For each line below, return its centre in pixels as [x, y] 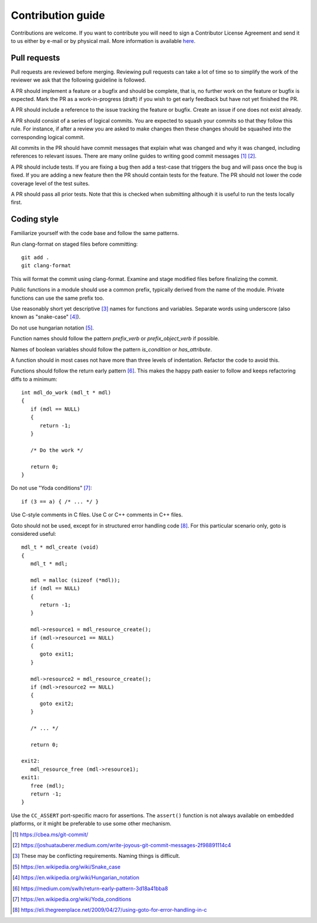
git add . [35, 258]
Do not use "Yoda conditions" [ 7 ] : [51, 488]
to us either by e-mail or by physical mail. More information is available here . [103, 41]
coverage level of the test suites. [50, 183]
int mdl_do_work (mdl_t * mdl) [66, 393]
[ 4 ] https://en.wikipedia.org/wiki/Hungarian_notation [76, 878]
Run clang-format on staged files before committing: [74, 244]
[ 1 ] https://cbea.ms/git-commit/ [50, 834]
